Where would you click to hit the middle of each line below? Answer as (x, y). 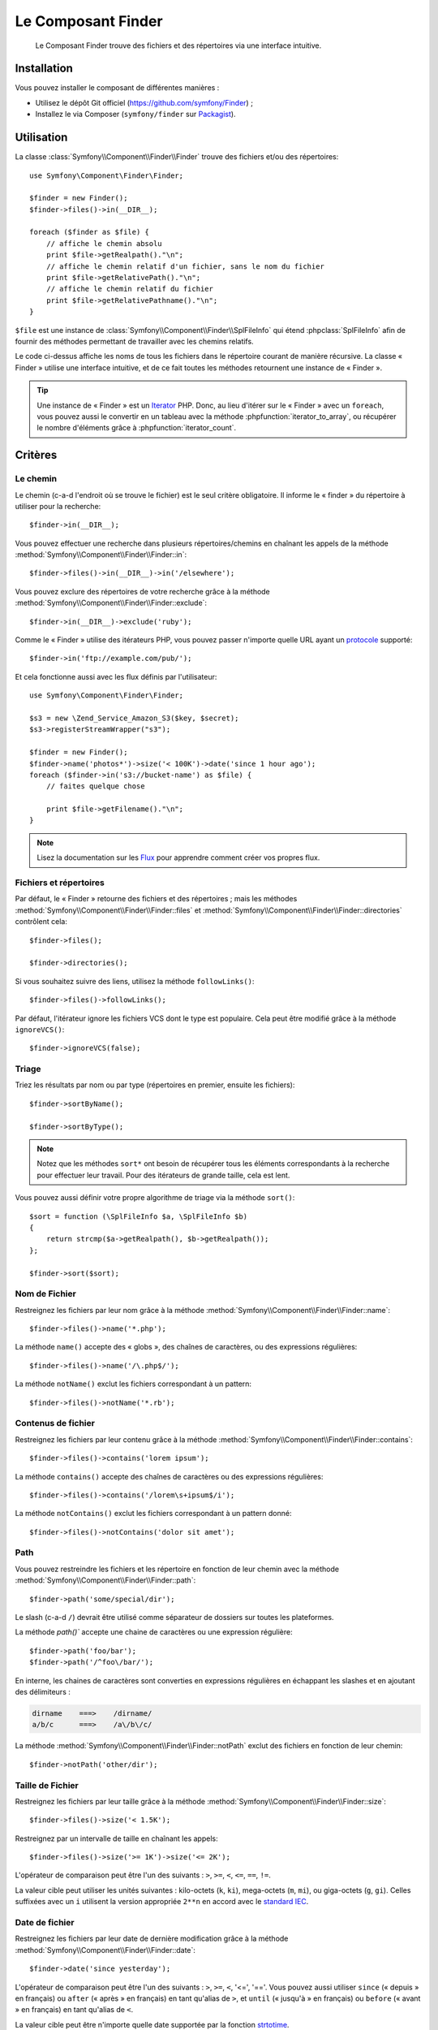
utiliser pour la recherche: (58, 506)
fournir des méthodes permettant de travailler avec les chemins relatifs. (135, 341)
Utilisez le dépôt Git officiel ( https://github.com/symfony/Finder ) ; (144, 102)
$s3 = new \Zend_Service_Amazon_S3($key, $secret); (134, 718)
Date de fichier (45, 1922)
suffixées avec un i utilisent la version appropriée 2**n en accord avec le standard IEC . (162, 1902)
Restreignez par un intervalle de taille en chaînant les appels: (116, 1838)
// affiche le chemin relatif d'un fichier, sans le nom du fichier (185, 266)
